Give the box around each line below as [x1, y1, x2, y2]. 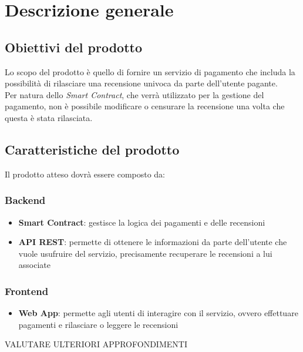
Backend [5, 193, 46, 207]
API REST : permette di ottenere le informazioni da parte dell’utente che [18, 236, 287, 248]
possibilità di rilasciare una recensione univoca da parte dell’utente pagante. [5, 77, 278, 89]
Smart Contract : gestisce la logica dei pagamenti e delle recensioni [18, 216, 265, 228]
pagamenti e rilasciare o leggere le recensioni [18, 318, 179, 330]
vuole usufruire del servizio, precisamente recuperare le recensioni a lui [18, 247, 272, 259]
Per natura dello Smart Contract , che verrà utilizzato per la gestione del [5, 88, 264, 100]
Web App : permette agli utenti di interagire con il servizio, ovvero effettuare [18, 307, 298, 319]
